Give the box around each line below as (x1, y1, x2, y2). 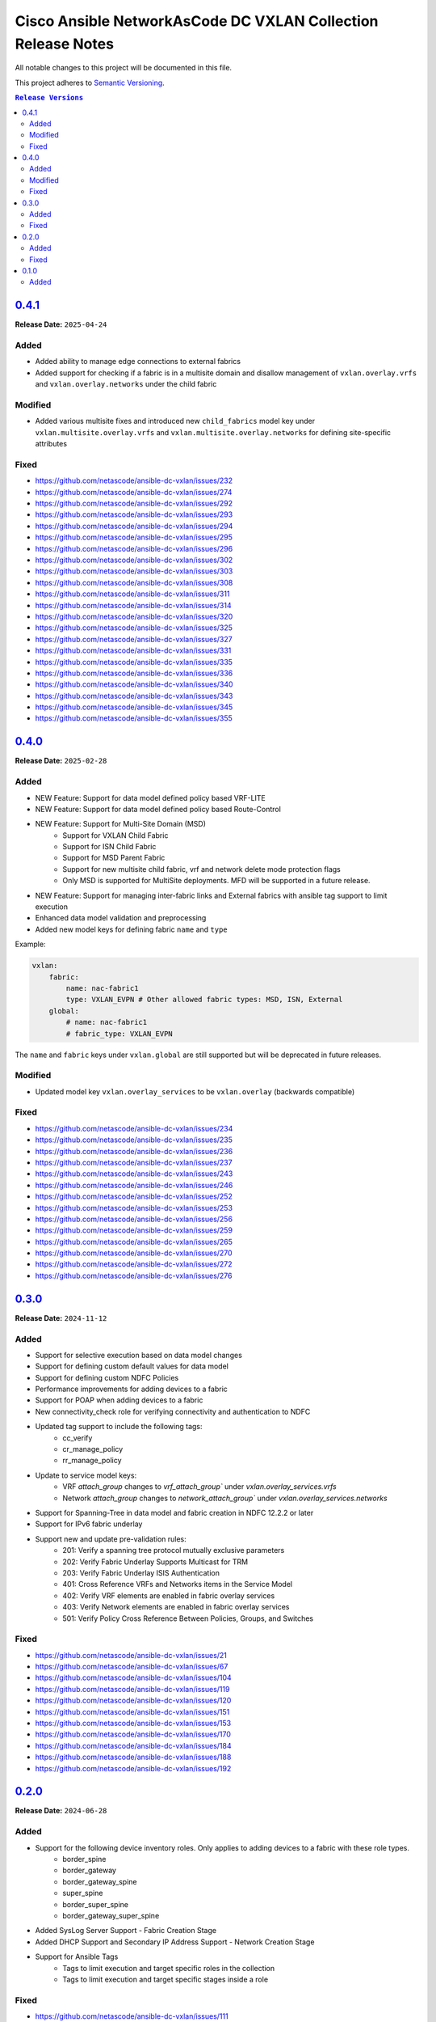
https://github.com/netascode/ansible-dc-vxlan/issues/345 (35, 702, 233, 712)
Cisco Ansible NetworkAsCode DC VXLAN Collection (15, 12, 379, 30)
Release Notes (15, 35, 115, 53)
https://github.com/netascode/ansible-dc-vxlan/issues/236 (35, 1146, 233, 1156)
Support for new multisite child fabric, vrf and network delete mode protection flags (62, 864, 341, 874)
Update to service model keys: (35, 1470, 137, 1480)
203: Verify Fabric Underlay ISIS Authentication (62, 1567, 220, 1577)
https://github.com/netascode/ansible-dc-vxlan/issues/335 (35, 657, 233, 666)
